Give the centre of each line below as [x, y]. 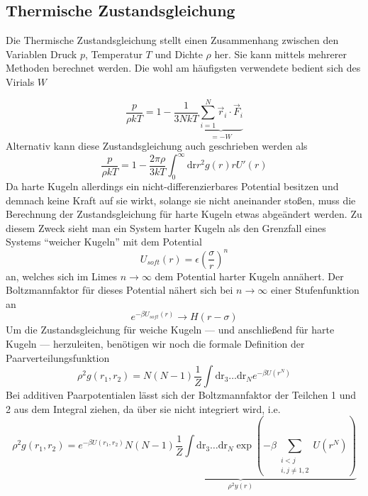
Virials [20, 81]
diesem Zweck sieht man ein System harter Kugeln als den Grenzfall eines [166, 227]
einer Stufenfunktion [315, 290]
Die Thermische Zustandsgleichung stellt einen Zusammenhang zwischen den [172, 40]
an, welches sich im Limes [62, 276]
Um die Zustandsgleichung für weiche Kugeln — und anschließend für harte [170, 330]
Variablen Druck [41, 54]
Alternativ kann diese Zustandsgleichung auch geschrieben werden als [157, 146]
